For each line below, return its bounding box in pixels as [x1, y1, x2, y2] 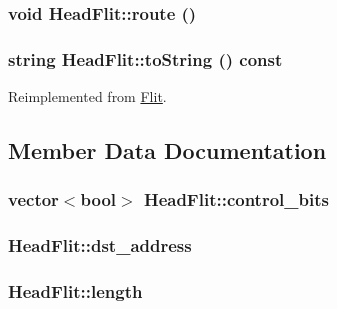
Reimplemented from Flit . [8, 86, 167, 107]
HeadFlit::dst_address [8, 233, 192, 258]
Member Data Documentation [8, 135, 327, 166]
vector [8, 187, 59, 212]
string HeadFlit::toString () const [8, 46, 283, 71]
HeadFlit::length [8, 279, 143, 304]
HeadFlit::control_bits [143, 187, 329, 212]
